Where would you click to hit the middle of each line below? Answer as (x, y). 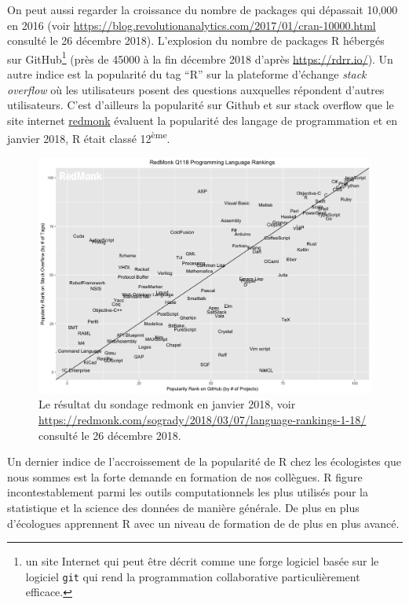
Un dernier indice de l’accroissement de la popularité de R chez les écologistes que (204, 461)
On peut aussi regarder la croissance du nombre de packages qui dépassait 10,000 (203, 9)
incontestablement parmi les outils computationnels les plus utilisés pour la (188, 492)
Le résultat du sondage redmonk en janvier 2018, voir (167, 404)
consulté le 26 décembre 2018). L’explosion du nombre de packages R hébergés (196, 40)
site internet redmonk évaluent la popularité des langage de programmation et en (202, 120)
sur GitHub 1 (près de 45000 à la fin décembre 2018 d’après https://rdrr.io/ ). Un (200, 57)
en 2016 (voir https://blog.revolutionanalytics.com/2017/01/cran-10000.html (192, 25)
